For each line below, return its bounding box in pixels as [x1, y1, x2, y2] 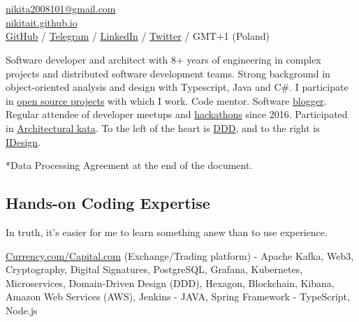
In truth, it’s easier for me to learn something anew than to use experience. [6, 224, 328, 239]
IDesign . [6, 134, 41, 149]
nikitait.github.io [6, 15, 78, 29]
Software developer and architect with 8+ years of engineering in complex [6, 52, 321, 66]
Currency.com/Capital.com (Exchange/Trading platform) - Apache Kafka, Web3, [6, 248, 354, 263]
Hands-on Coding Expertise [6, 192, 210, 214]
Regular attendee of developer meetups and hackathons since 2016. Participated [6, 107, 348, 122]
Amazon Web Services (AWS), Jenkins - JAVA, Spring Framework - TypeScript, [6, 289, 350, 304]
